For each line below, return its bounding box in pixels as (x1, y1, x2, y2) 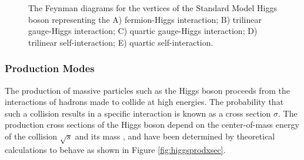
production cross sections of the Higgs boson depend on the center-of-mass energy (5, 118, 299, 131)
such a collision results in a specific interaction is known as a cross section (5, 107, 271, 119)
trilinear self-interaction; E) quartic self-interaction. (28, 36, 213, 48)
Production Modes (5, 61, 95, 76)
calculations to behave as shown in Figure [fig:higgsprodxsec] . (5, 143, 226, 155)
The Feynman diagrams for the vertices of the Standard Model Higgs (28, 2, 277, 13)
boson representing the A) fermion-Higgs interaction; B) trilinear (28, 13, 262, 25)
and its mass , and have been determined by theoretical (75, 130, 275, 142)
